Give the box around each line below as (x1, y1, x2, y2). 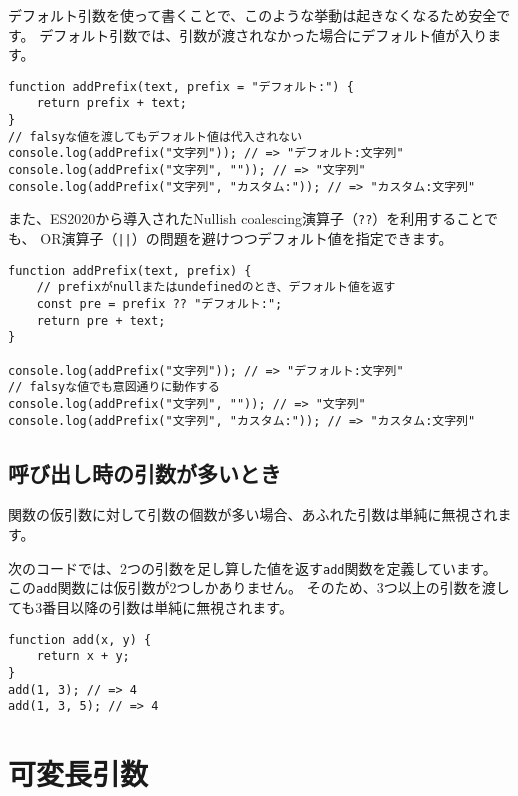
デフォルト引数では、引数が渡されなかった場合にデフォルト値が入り (39, 24, 488, 45)
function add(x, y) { (8, 632, 152, 647)
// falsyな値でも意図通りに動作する (8, 380, 220, 395)
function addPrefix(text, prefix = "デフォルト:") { (8, 79, 354, 94)
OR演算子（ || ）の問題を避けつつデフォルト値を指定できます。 (40, 228, 453, 249)
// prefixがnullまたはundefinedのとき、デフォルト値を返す (36, 280, 396, 295)
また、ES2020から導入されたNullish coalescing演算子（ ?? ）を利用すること (8, 208, 484, 229)
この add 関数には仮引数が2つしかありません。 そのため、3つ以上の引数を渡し (8, 577, 510, 598)
